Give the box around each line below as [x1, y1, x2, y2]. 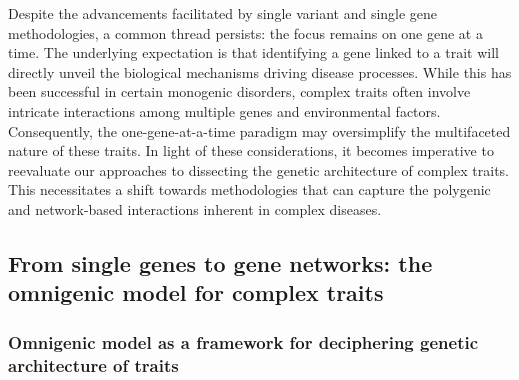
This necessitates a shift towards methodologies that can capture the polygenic [8, 179, 491, 200]
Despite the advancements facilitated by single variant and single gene [8, 3, 438, 23]
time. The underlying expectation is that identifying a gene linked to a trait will [8, 42, 499, 63]
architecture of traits [8, 352, 179, 377]
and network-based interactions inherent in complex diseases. [8, 198, 382, 219]
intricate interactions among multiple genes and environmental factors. [8, 100, 441, 121]
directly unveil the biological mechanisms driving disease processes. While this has [8, 61, 512, 82]
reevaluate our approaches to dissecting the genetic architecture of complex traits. [8, 159, 510, 180]
